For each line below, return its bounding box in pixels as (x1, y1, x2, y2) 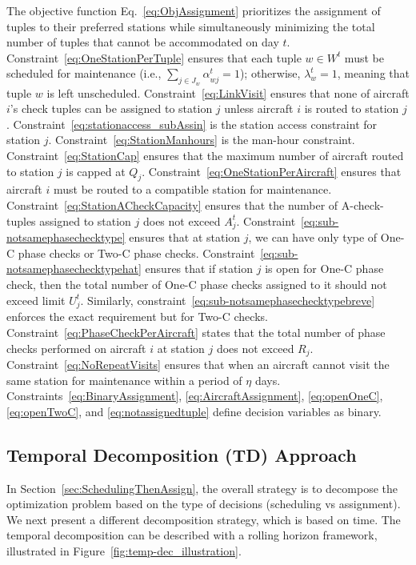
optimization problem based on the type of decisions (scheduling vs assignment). (6, 495, 401, 512)
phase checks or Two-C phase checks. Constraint (18, 244, 255, 261)
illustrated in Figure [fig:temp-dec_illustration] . (6, 542, 242, 559)
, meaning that (337, 65, 410, 82)
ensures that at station (129, 229, 241, 246)
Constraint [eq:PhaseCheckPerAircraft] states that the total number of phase (6, 323, 386, 340)
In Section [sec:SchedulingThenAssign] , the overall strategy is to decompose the (6, 479, 398, 496)
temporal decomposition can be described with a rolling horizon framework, (6, 527, 378, 543)
